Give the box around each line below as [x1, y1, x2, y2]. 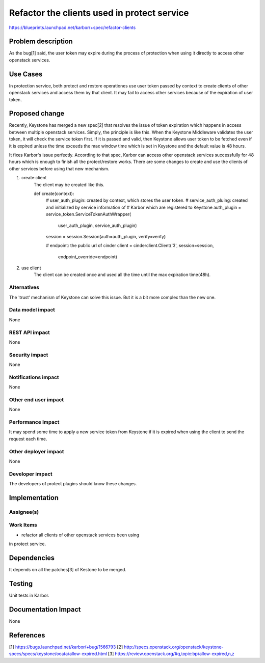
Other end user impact [9, 396, 64, 403]
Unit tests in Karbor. [9, 592, 50, 599]
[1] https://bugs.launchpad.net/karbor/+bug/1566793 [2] [9, 644, 123, 650]
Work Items [9, 522, 37, 528]
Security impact [9, 351, 49, 358]
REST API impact [9, 329, 50, 336]
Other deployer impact [9, 448, 64, 455]
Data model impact [9, 306, 55, 313]
